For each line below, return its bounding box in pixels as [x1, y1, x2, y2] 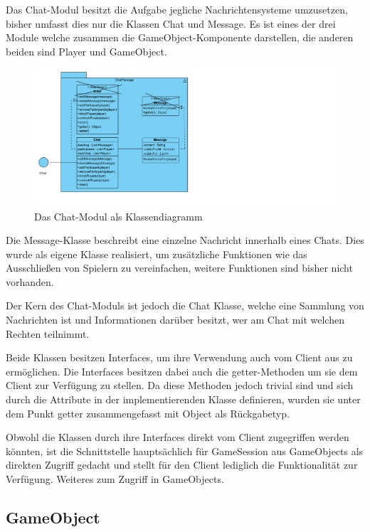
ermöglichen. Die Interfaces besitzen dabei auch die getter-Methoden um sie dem [6, 363, 358, 378]
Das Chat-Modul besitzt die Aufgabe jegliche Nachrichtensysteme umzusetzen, [6, 2, 348, 16]
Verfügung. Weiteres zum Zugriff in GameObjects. [6, 472, 224, 486]
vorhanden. [6, 274, 54, 289]
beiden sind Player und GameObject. [6, 43, 167, 58]
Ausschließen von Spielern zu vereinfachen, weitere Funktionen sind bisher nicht [6, 260, 353, 275]
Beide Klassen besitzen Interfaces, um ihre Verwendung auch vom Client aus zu [6, 350, 353, 365]
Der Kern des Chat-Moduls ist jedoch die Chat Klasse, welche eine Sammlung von [6, 298, 364, 313]
